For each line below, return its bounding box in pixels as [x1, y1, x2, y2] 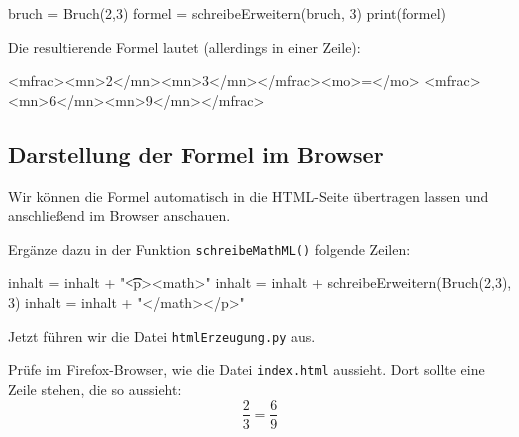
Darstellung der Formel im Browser [8, 138, 384, 169]
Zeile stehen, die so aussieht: [8, 378, 182, 399]
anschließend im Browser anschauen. [8, 205, 231, 226]
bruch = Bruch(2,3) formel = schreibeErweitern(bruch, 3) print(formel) [8, 3, 446, 23]
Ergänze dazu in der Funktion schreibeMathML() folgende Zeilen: [8, 238, 411, 259]
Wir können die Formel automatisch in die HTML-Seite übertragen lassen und [8, 185, 489, 206]
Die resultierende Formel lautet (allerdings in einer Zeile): [8, 36, 361, 57]
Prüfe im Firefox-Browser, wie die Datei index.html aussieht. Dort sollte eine [8, 359, 485, 380]
